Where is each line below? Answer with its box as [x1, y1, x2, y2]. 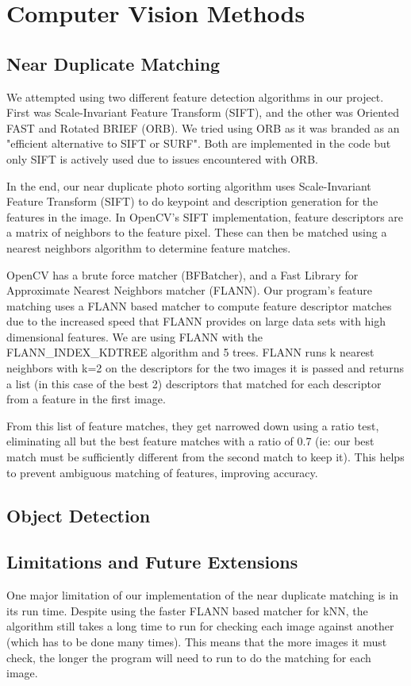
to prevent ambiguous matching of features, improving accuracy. [6, 464, 318, 480]
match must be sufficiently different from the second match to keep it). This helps [6, 449, 405, 465]
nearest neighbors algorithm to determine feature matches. [6, 239, 291, 256]
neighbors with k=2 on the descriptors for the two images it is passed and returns [6, 360, 404, 376]
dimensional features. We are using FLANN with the [6, 328, 263, 345]
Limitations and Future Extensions [6, 549, 298, 574]
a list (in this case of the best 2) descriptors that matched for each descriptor [6, 375, 382, 391]
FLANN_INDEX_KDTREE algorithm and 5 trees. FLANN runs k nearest [6, 344, 375, 360]
